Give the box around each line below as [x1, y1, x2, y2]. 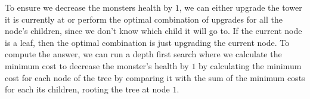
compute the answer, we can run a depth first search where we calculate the [5, 48, 282, 60]
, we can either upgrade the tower [179, 1, 302, 13]
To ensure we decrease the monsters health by [5, 1, 173, 13]
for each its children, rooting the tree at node [5, 83, 170, 95]
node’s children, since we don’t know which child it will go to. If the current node [5, 24, 302, 37]
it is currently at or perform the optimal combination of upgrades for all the [5, 13, 283, 25]
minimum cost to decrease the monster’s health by [5, 59, 189, 72]
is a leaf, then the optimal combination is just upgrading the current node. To [5, 36, 290, 48]
